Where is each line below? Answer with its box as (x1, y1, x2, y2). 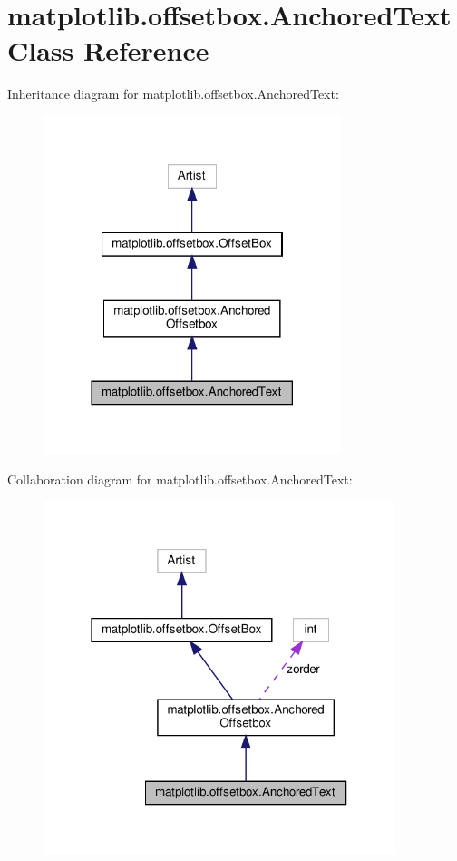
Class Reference (7, 32, 209, 69)
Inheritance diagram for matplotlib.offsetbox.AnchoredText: (7, 84, 339, 103)
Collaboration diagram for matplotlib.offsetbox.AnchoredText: (7, 469, 353, 488)
